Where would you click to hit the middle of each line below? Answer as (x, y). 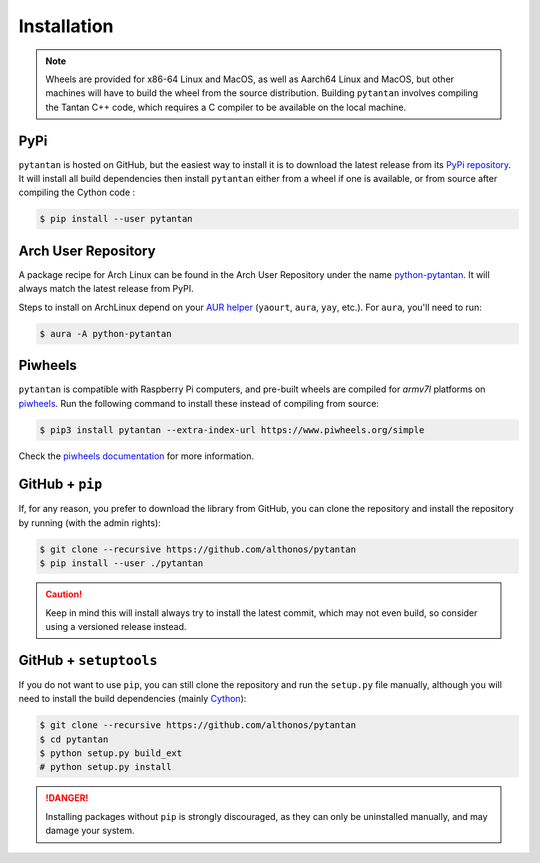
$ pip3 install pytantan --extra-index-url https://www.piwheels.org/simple (232, 429)
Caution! (64, 594)
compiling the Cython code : (77, 192)
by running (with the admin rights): (90, 522)
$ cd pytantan (74, 739)
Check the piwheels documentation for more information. (136, 456)
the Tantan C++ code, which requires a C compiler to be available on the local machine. (226, 107)
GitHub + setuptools (88, 660)
